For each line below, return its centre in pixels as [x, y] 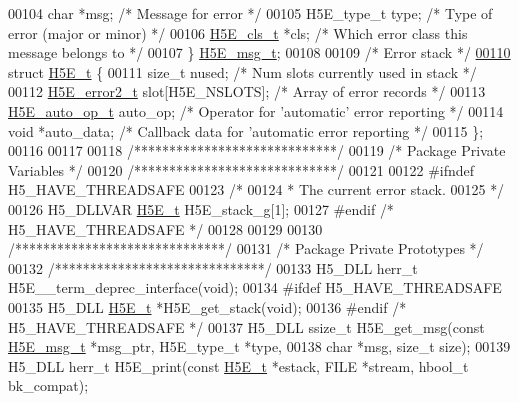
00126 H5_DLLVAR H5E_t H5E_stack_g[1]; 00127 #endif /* [201, 208]
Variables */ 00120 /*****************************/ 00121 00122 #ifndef [241, 169]
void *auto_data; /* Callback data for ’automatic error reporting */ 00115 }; [246, 130]
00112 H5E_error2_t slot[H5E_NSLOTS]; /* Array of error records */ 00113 [247, 91]
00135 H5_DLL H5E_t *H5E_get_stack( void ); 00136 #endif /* [207, 306]
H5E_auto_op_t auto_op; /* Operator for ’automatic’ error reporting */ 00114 [256, 110]
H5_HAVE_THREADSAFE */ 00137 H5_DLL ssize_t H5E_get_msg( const [246, 326]
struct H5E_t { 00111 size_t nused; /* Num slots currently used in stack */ [242, 71]
